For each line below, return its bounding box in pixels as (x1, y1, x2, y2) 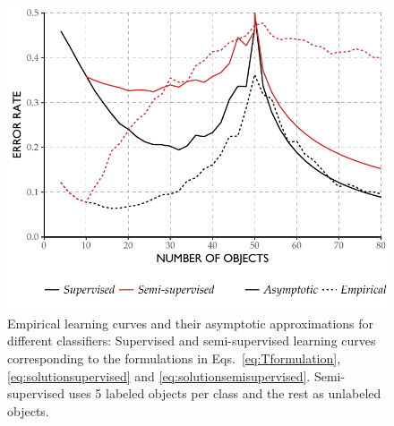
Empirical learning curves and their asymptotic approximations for (7, 313, 374, 332)
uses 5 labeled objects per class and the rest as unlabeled (68, 384, 381, 403)
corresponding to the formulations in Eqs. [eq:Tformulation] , (7, 348, 341, 367)
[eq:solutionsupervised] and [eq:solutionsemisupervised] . (7, 366, 311, 385)
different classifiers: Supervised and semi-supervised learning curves (7, 331, 376, 350)
